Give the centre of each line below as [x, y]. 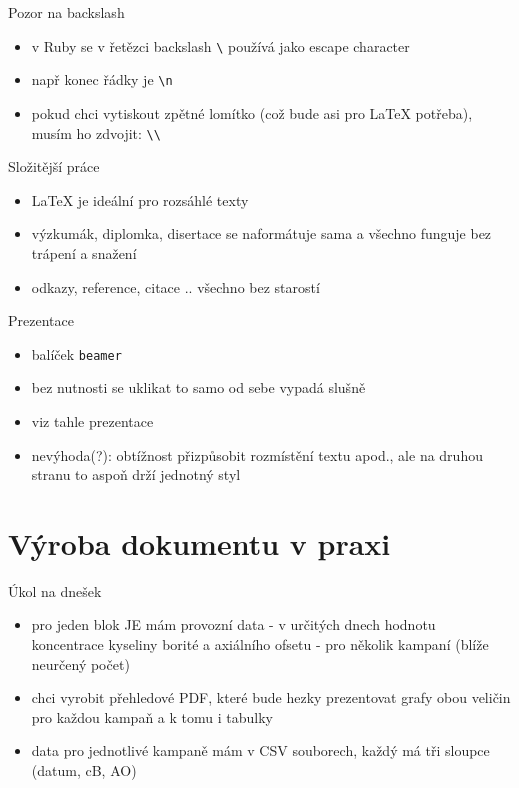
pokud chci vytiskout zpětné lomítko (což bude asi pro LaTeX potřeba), [252, 112]
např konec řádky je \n [102, 79]
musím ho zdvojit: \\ [96, 132]
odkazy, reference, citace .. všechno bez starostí [175, 286]
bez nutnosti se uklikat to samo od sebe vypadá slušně [198, 387]
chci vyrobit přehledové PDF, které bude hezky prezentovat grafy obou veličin [271, 697]
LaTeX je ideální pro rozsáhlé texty [140, 199]
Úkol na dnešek [55, 590]
